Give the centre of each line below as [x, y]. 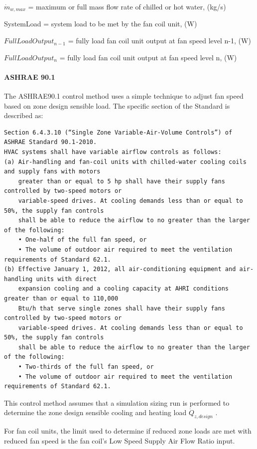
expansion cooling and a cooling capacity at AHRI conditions [124, 289]
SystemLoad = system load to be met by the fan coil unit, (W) [101, 24]
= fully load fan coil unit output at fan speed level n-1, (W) [159, 41]
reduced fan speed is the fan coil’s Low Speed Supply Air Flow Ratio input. [120, 440]
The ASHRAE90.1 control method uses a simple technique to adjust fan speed [124, 96]
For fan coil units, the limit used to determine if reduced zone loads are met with [128, 431]
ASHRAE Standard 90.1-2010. [51, 142]
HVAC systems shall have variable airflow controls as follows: [113, 152]
